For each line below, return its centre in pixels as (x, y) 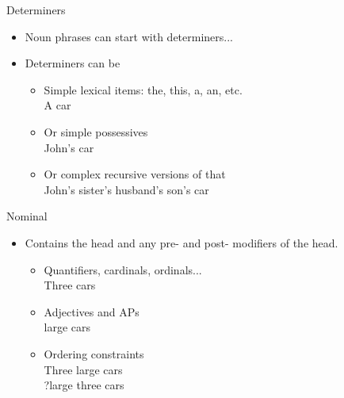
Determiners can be (73, 63)
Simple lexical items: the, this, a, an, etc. (143, 89)
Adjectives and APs (92, 311)
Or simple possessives (96, 131)
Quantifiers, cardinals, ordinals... (123, 269)
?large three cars (84, 385)
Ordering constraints (94, 353)
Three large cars (83, 369)
